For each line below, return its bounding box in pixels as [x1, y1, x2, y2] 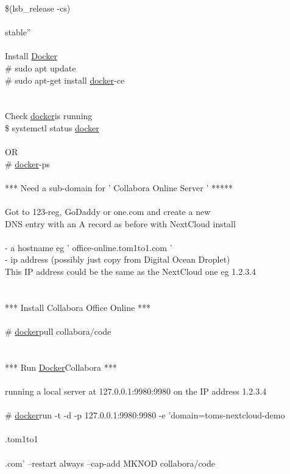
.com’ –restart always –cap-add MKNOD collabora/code [5, 456, 216, 469]
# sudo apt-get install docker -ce [5, 73, 125, 86]
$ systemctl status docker [5, 121, 99, 134]
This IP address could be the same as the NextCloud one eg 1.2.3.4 [5, 265, 256, 278]
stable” [5, 26, 31, 38]
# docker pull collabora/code [5, 325, 111, 338]
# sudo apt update [5, 61, 76, 74]
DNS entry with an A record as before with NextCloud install [5, 217, 236, 230]
